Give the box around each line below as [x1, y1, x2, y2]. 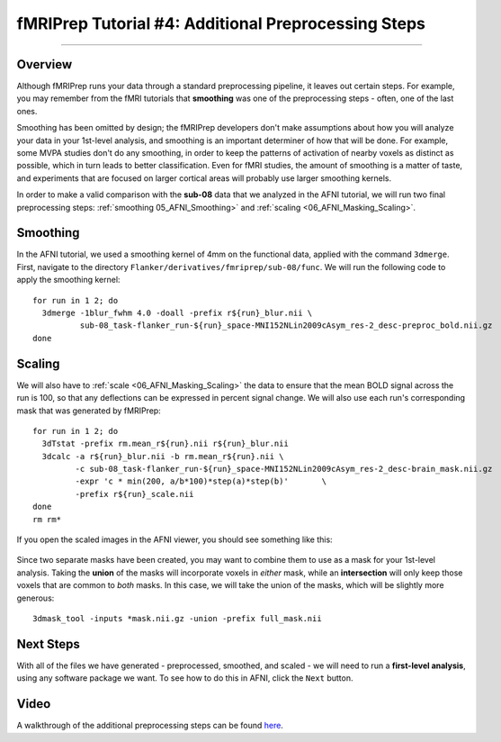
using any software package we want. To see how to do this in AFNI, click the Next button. [16, 673, 353, 683]
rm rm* [32, 514, 62, 524]
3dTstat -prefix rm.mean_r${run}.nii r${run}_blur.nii [41, 439, 290, 449]
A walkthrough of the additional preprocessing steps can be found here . [16, 720, 283, 731]
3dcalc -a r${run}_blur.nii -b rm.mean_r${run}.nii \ [41, 451, 284, 461]
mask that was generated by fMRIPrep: [16, 405, 161, 416]
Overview [16, 57, 73, 72]
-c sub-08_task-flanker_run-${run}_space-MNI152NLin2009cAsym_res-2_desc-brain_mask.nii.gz [75, 464, 493, 475]
